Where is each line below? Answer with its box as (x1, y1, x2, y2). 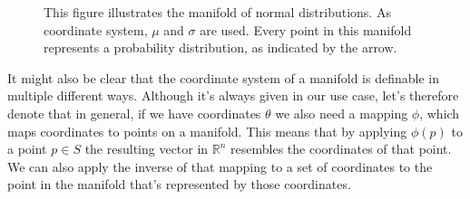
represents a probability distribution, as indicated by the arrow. (44, 38, 397, 57)
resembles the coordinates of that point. (230, 139, 452, 158)
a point (7, 139, 47, 158)
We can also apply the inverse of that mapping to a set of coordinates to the (7, 156, 433, 175)
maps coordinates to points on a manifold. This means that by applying (7, 121, 407, 140)
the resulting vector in (84, 139, 209, 158)
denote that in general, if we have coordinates (7, 103, 261, 122)
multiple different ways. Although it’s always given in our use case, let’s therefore (7, 86, 459, 105)
